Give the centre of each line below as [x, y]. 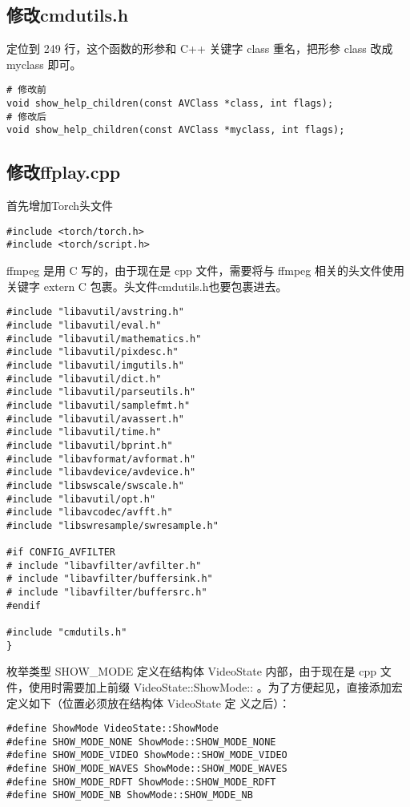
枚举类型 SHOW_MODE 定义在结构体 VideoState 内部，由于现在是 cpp [192, 671]
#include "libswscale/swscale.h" [95, 485]
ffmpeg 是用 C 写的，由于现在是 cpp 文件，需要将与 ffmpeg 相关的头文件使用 [205, 270]
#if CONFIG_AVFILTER [61, 553]
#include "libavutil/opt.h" [81, 499]
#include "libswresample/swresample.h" [113, 525]
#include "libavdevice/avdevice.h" [101, 472]
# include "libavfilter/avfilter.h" [104, 565]
